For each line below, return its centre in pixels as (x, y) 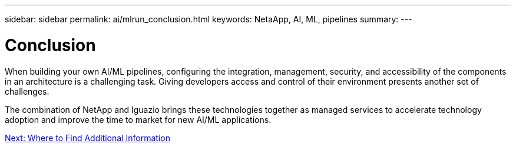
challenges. (27, 91)
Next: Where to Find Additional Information (87, 138)
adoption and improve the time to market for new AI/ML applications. (138, 119)
